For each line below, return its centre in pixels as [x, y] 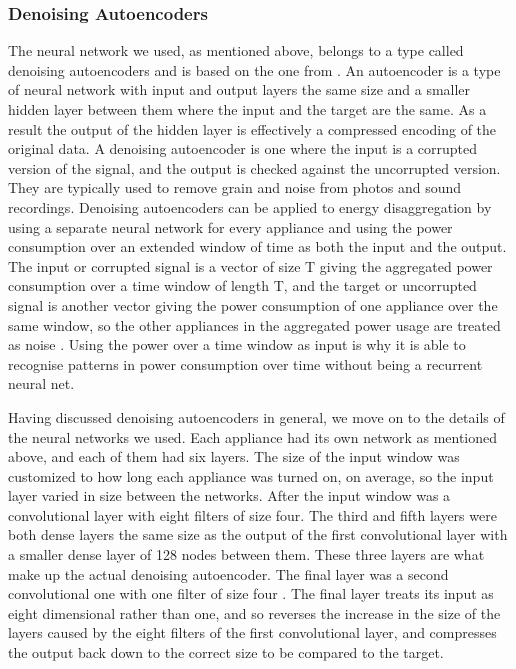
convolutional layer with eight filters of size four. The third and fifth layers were [252, 514]
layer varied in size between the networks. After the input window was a [229, 495]
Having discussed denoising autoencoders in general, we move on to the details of [256, 416]
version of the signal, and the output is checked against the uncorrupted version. [254, 167]
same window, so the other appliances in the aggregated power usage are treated [254, 324]
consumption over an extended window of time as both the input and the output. [257, 246]
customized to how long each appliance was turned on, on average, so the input [251, 475]
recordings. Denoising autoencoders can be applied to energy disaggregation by [250, 206]
